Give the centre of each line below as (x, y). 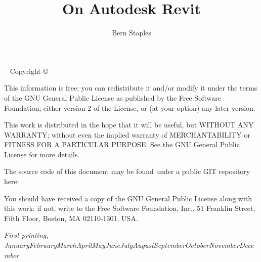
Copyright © (29, 71)
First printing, (26, 235)
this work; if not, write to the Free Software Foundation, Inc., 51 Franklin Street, (130, 208)
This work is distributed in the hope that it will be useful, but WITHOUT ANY (129, 125)
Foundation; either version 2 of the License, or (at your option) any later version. (130, 107)
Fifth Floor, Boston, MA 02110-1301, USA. (71, 218)
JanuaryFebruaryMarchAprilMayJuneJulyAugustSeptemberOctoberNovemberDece (129, 245)
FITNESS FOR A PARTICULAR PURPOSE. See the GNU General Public (122, 144)
